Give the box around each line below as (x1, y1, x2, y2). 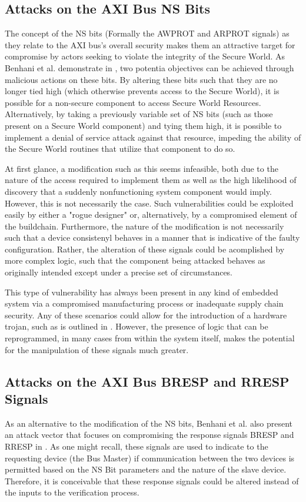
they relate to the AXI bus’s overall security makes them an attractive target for (5, 38, 295, 51)
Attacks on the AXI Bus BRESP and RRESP (5, 372, 290, 390)
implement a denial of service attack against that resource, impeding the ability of (5, 131, 301, 143)
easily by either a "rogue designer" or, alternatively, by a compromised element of (5, 208, 297, 221)
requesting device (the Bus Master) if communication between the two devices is (5, 451, 295, 464)
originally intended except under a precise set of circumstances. (5, 266, 233, 278)
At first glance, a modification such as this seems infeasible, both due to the (5, 162, 278, 174)
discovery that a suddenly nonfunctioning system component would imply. (5, 185, 272, 197)
